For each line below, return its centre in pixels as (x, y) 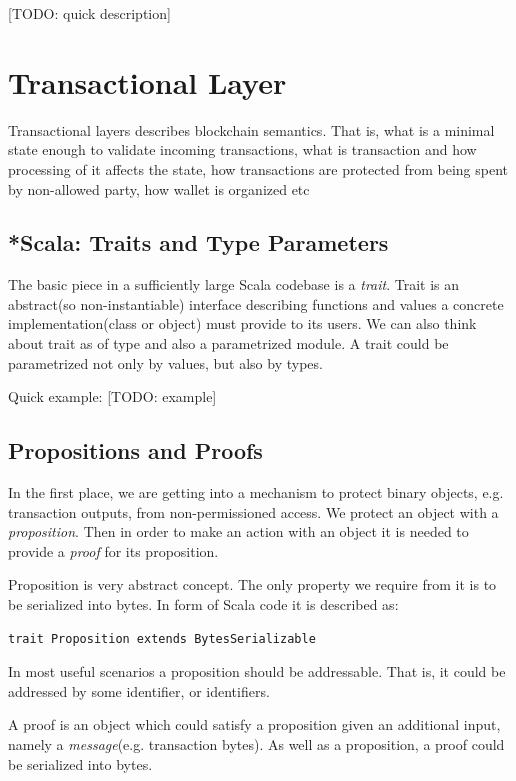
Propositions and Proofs (135, 450)
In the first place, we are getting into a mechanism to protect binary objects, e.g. (256, 492)
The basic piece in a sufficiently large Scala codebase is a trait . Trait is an (234, 284)
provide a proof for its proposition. (113, 550)
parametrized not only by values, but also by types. (165, 362)
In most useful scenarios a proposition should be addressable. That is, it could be (257, 671)
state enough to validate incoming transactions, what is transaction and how (242, 149)
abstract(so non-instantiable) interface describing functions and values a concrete (256, 303)
